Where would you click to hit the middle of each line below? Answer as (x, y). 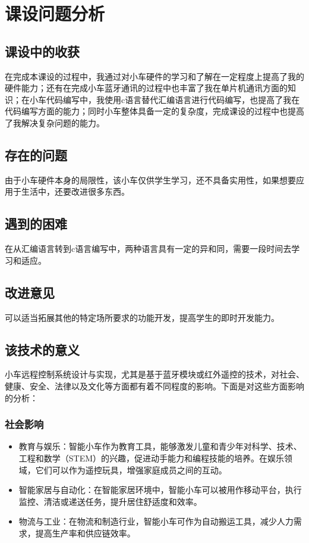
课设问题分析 (55, 13)
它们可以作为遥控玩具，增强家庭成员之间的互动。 (131, 469)
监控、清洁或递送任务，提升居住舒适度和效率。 (110, 501)
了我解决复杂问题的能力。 (55, 122)
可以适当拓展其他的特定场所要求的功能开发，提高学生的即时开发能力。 (142, 317)
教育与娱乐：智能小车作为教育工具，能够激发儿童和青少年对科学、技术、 (160, 446)
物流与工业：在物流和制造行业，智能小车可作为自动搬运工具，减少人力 (156, 521)
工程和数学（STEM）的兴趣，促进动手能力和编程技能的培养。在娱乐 (152, 458)
